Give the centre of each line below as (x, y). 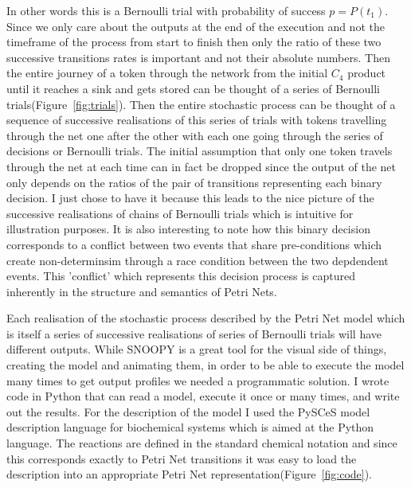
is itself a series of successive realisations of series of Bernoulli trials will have (194, 333)
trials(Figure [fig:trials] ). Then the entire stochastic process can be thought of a (201, 104)
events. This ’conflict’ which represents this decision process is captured (181, 276)
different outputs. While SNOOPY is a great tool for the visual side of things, (197, 349)
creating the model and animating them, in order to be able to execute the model (205, 365)
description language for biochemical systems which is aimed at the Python (190, 427)
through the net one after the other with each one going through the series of (195, 135)
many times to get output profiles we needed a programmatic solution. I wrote (198, 380)
